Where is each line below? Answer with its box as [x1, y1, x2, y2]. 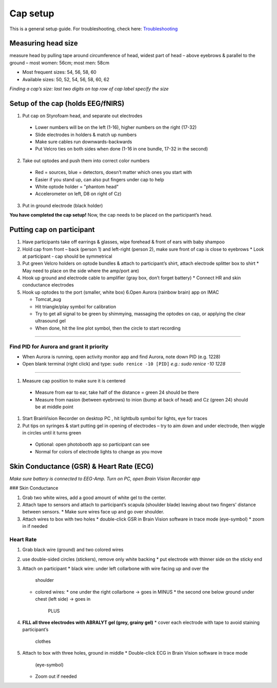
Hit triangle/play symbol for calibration [35, 303, 116, 310]
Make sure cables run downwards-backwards [35, 139, 132, 145]
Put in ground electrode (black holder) [22, 202, 103, 208]
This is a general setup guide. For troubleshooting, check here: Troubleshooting [9, 26, 178, 32]
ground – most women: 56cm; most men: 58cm [9, 60, 110, 66]
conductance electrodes [22, 282, 74, 288]
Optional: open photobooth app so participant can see [35, 442, 150, 448]
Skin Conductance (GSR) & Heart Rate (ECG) [9, 462, 154, 471]
